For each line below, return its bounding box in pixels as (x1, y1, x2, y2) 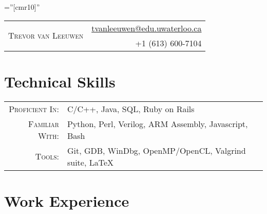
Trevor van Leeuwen (8, 29, 84, 42)
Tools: (35, 150, 59, 163)
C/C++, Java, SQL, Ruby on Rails (67, 102, 195, 115)
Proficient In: (9, 102, 59, 115)
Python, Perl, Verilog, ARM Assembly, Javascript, (67, 117, 248, 130)
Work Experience (4, 190, 129, 211)
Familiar (28, 117, 59, 130)
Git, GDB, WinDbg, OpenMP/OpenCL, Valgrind (67, 144, 246, 156)
